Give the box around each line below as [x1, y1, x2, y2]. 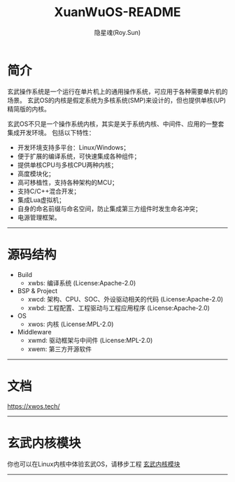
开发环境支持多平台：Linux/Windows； [17, 143, 130, 151]
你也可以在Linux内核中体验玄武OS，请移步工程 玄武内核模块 [7, 460, 180, 468]
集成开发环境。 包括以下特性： [7, 128, 95, 136]
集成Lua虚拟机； [17, 195, 65, 204]
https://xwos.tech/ [7, 402, 61, 410]
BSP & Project [17, 286, 58, 295]
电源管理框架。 [17, 213, 61, 221]
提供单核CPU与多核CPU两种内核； [17, 160, 117, 169]
